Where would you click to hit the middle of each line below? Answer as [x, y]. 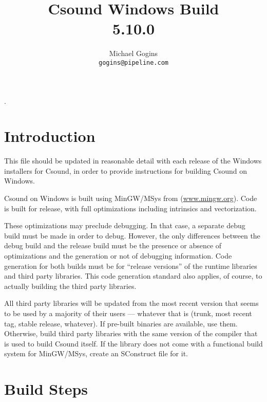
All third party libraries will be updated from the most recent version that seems [131, 303]
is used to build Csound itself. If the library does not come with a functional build [133, 343]
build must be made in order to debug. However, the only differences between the [132, 235]
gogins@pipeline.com [133, 62]
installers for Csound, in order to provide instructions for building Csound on [126, 170]
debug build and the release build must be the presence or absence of [113, 245]
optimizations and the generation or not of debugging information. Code [118, 256]
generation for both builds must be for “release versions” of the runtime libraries [131, 266]
